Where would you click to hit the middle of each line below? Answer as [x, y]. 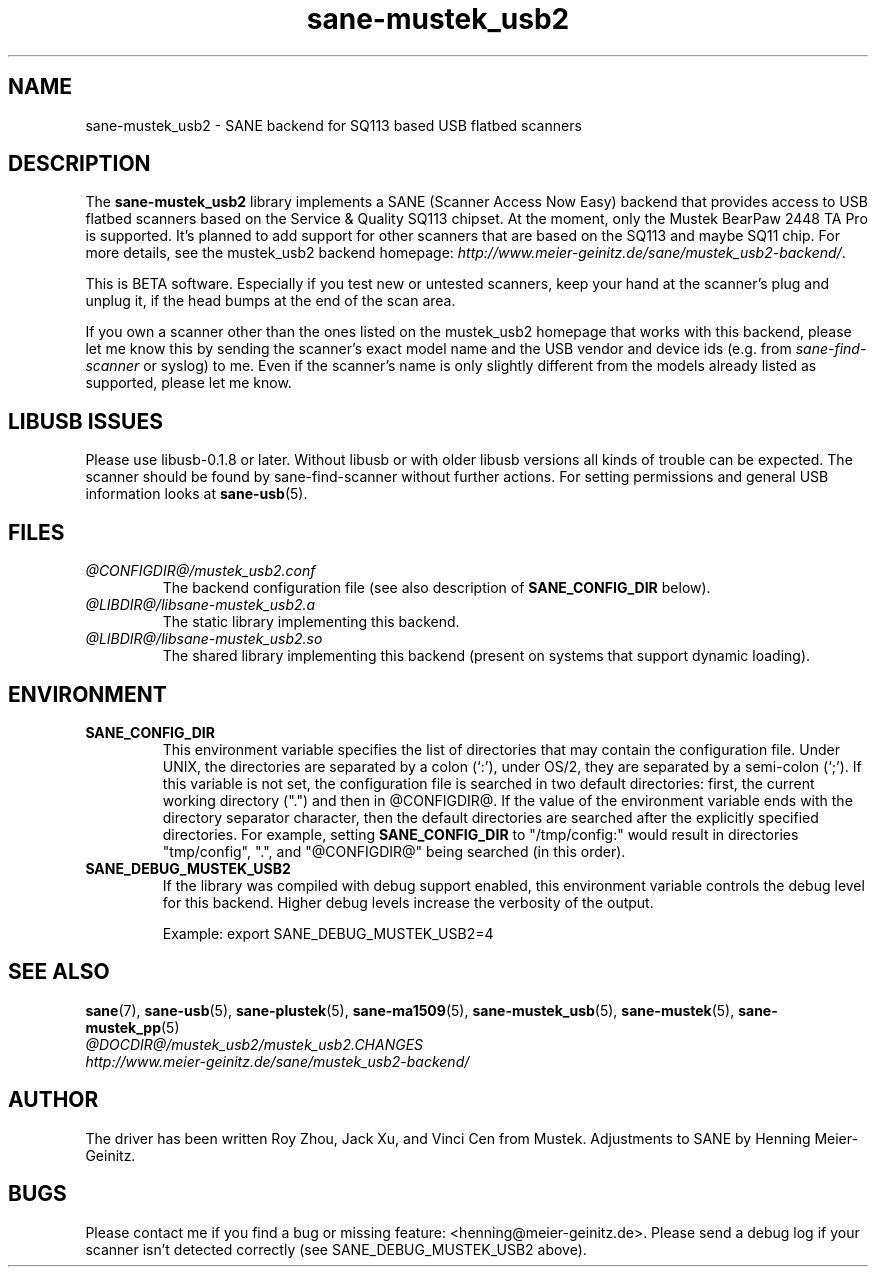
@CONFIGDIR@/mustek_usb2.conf [200, 571]
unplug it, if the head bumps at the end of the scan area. [270, 301]
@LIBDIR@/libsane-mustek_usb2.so [204, 639]
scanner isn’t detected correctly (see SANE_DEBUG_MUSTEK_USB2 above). [336, 1249]
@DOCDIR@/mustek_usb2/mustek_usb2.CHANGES [254, 1044]
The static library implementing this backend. [311, 622]
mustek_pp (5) [132, 1027]
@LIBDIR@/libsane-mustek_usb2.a [200, 605]
